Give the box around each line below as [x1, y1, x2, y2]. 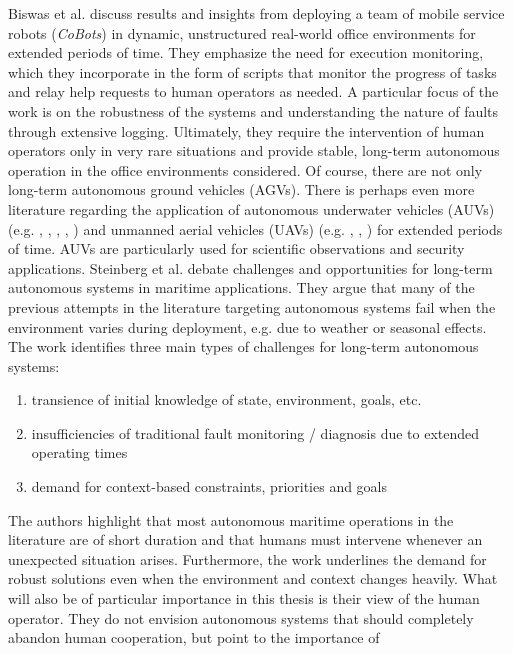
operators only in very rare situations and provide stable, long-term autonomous [8, 140, 500, 161]
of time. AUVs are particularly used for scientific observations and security [8, 238, 465, 259]
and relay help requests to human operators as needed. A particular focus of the [8, 81, 499, 102]
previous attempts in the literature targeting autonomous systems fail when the [8, 296, 496, 317]
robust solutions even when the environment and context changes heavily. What [8, 568, 498, 589]
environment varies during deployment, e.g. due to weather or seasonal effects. [8, 316, 487, 337]
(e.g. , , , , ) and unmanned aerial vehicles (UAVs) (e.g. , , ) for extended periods [8, 218, 503, 239]
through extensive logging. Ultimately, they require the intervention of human [8, 120, 485, 141]
